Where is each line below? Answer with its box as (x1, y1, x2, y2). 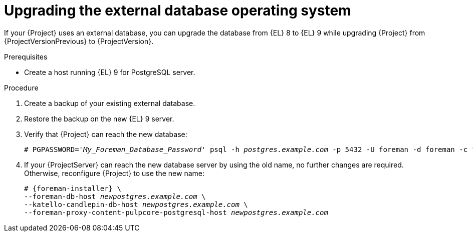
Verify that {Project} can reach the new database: (24, 129, 187, 138)
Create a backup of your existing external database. (24, 98, 195, 107)
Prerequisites (4, 52, 48, 61)
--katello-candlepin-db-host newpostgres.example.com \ (24, 200, 248, 208)
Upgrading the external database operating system (4, 2, 351, 19)
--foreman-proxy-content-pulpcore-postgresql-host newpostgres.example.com (24, 208, 328, 216)
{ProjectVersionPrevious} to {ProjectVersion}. (4, 36, 154, 45)
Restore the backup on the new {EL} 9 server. (24, 114, 174, 123)
